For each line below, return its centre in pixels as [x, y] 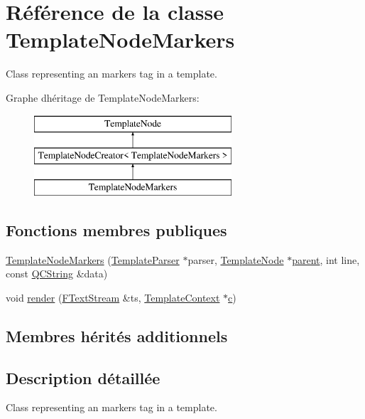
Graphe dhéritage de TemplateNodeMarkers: [103, 97]
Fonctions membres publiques [116, 229]
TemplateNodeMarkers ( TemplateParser [93, 259]
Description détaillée [83, 377]
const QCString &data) [57, 274]
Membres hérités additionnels [117, 335]
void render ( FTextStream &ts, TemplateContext [113, 297]
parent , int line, [326, 259]
